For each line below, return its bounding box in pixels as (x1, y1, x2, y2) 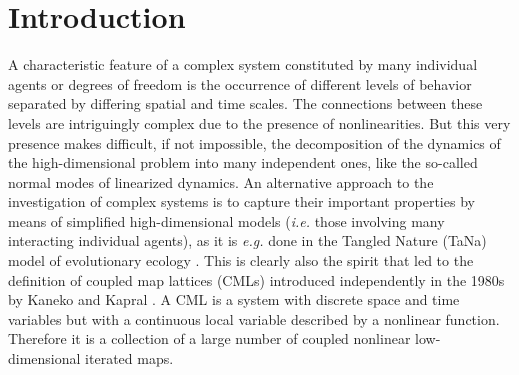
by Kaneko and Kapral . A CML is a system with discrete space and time (8, 289, 460, 310)
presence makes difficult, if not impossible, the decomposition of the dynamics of (8, 132, 501, 153)
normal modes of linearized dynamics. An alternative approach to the (8, 171, 434, 192)
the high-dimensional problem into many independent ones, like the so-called (8, 152, 478, 173)
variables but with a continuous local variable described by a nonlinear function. (8, 308, 500, 329)
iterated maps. (85, 348, 174, 369)
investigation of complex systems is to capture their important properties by (8, 191, 475, 212)
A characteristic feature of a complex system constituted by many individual (8, 54, 478, 75)
